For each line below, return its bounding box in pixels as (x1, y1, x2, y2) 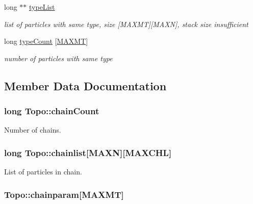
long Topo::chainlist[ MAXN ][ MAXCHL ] (4, 146, 172, 159)
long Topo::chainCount (4, 105, 99, 117)
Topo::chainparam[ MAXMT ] (4, 188, 124, 200)
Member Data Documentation (4, 78, 167, 93)
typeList (29, 2, 55, 12)
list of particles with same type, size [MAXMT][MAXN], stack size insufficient (4, 18, 248, 29)
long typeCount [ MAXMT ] (4, 36, 88, 46)
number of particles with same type (4, 53, 113, 63)
